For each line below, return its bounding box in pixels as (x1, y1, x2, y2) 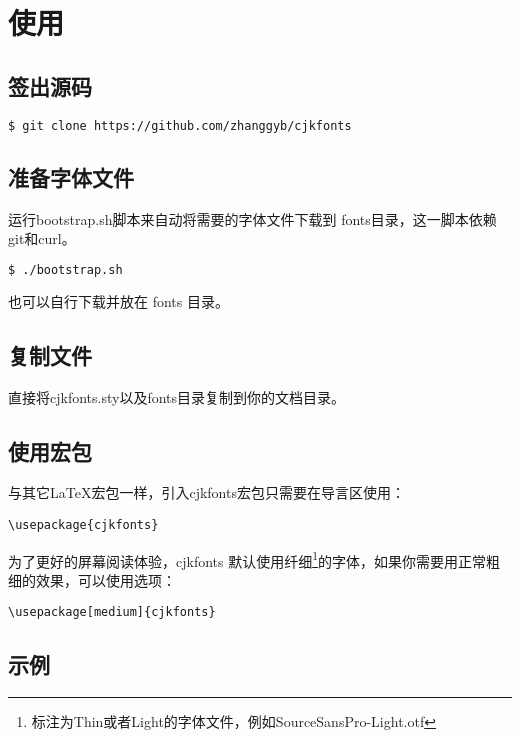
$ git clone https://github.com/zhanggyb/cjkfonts (8, 118, 352, 133)
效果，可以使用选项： (35, 569, 176, 590)
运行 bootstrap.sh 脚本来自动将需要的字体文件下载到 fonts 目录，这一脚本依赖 (8, 208, 497, 229)
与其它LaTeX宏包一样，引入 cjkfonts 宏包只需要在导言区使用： (8, 482, 405, 503)
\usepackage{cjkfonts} (8, 517, 159, 532)
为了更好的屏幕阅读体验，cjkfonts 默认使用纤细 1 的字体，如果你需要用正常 (8, 547, 487, 571)
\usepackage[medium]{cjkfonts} (8, 605, 216, 620)
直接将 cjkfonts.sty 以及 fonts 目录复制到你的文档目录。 (8, 386, 346, 407)
